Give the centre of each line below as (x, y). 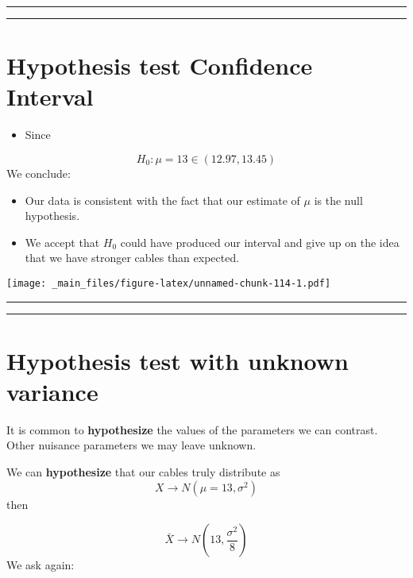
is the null (338, 200)
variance (52, 391)
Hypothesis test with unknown (178, 360)
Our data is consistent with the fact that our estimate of (162, 200)
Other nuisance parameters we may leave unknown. (131, 445)
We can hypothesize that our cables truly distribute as (143, 472)
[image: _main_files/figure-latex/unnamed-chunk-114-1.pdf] (169, 283)
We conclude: (39, 173)
